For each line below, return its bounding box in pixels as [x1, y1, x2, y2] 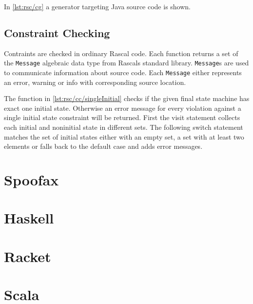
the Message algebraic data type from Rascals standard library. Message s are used [4, 58, 249, 68]
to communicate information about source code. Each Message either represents [4, 67, 242, 78]
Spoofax [4, 170, 59, 190]
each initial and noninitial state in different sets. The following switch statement [4, 122, 243, 132]
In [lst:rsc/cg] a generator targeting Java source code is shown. [4, 1, 191, 11]
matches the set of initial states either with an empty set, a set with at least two [4, 131, 244, 142]
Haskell [4, 208, 54, 228]
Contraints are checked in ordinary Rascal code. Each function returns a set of [4, 48, 238, 58]
